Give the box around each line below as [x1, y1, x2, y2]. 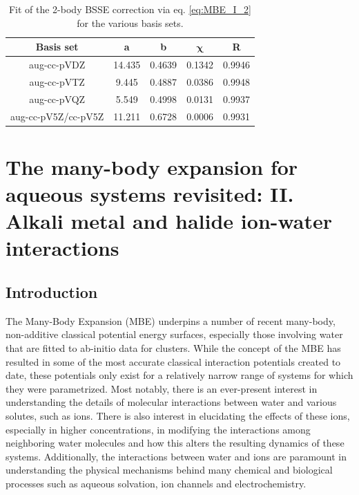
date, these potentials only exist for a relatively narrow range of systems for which [6, 368, 353, 382]
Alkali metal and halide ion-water [6, 207, 333, 235]
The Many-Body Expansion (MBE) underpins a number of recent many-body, [6, 313, 336, 328]
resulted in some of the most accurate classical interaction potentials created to [6, 354, 341, 368]
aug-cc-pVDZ [29, 57, 86, 72]
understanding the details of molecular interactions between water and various [6, 395, 337, 409]
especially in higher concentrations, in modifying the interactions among [6, 422, 311, 436]
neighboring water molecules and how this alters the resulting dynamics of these [6, 436, 345, 450]
